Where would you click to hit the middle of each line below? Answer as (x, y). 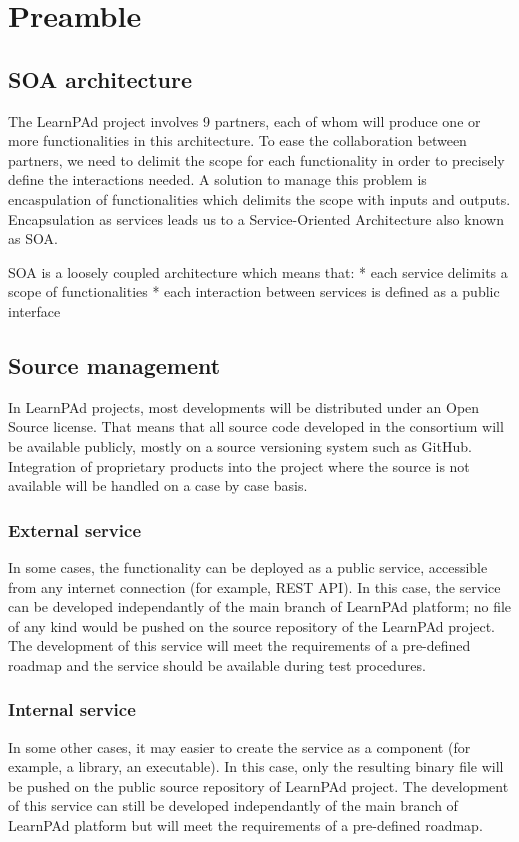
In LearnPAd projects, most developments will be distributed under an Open (244, 406)
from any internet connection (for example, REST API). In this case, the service (254, 586)
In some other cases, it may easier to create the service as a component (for (239, 746)
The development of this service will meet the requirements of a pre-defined (239, 645)
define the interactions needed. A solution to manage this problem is (217, 179)
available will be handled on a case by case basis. (158, 485)
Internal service (72, 709)
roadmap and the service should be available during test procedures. (217, 664)
